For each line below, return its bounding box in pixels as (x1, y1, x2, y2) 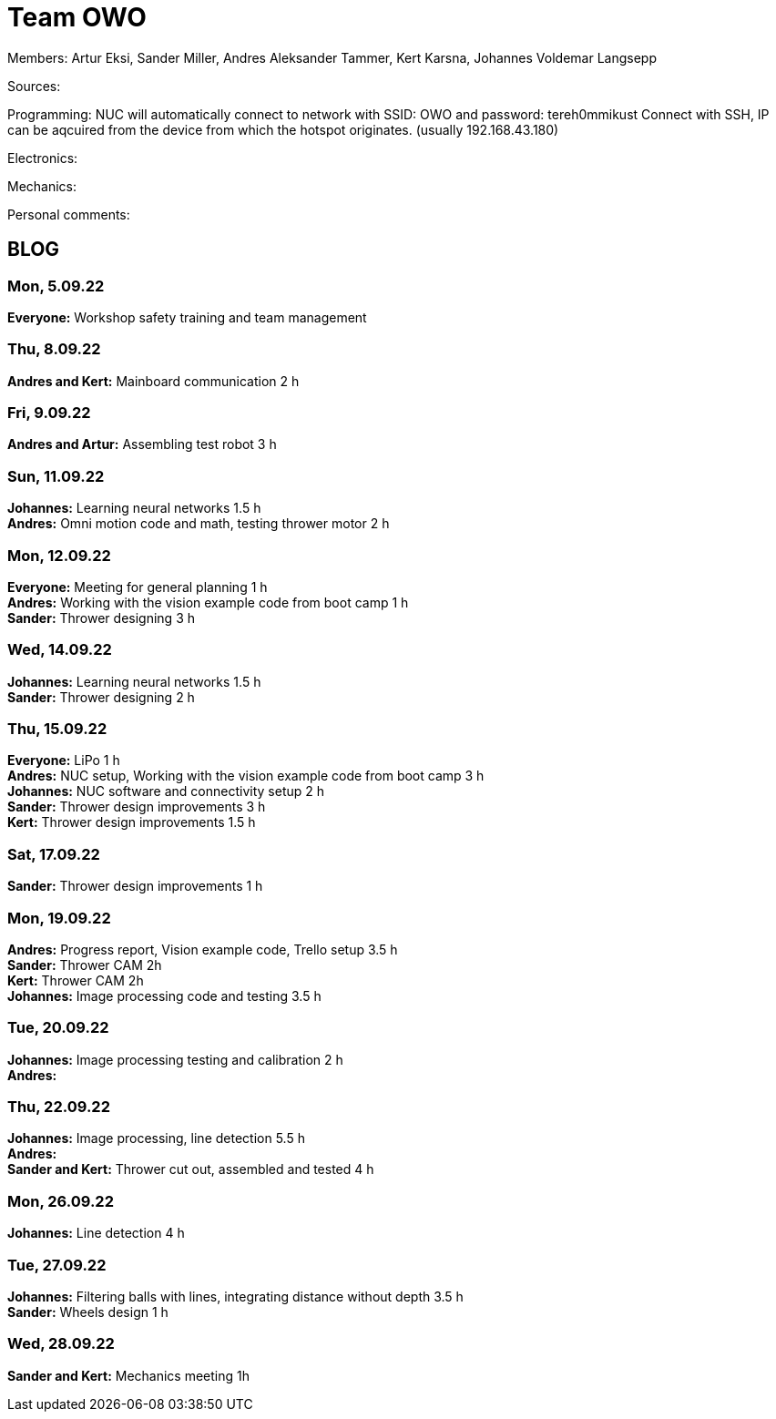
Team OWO (7, 2, 147, 33)
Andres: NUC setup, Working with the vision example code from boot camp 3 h (7, 768, 485, 784)
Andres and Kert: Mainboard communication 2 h (7, 373, 300, 389)
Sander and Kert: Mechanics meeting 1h (7, 1367, 250, 1383)
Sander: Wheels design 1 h (7, 1303, 168, 1320)
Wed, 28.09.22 (7, 1334, 115, 1353)
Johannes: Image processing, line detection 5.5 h (7, 1130, 305, 1147)
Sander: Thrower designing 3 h (7, 609, 195, 626)
